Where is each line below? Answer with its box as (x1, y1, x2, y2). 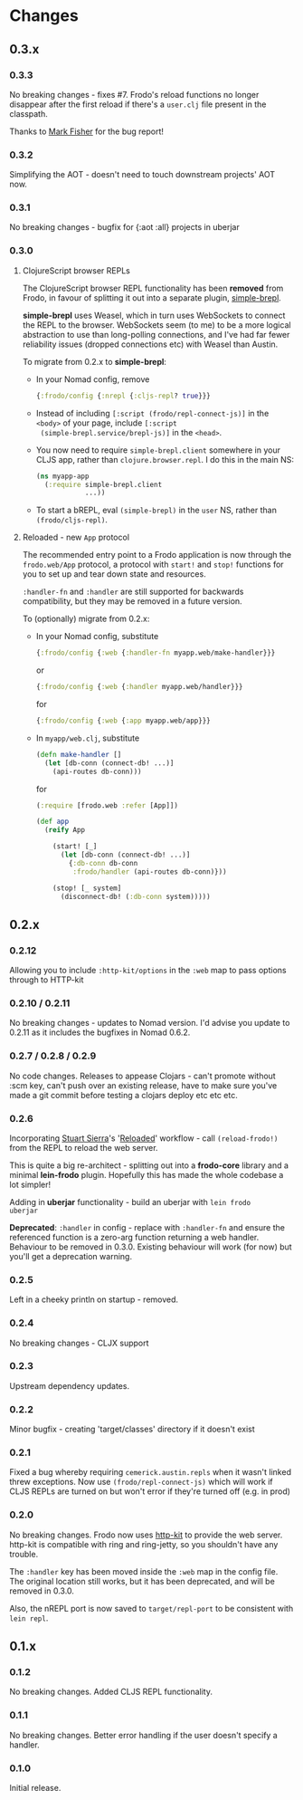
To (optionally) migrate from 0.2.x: (22, 613, 150, 625)
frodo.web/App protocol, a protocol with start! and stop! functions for (22, 559, 284, 570)
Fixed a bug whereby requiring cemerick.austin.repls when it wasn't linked (9, 1467, 292, 1478)
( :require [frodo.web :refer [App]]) (35, 800, 179, 810)
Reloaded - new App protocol (22, 531, 129, 543)
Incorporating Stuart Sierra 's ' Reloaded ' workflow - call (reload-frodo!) (9, 1133, 279, 1144)
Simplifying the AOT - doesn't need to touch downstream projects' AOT (9, 169, 276, 180)
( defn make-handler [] (35, 750, 122, 759)
